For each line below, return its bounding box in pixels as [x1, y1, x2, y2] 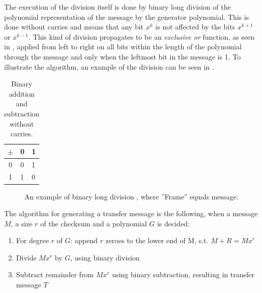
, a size [11, 218, 33, 228]
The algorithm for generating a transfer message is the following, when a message [4, 208, 258, 219]
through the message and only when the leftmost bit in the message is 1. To [4, 51, 241, 62]
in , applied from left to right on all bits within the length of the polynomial [4, 41, 242, 52]
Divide [16, 252, 37, 262]
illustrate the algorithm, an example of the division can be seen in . [4, 61, 214, 72]
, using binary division [70, 252, 140, 262]
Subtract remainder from [16, 269, 94, 280]
